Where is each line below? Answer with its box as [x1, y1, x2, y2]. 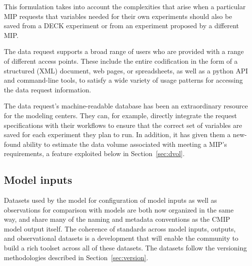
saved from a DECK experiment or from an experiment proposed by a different [4, 20, 239, 31]
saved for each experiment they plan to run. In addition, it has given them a [4, 129, 231, 140]
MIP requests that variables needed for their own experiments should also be [4, 11, 232, 21]
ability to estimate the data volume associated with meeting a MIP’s [23, 139, 227, 149]
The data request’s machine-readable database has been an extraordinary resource [4, 101, 248, 111]
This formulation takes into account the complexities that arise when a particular [4, 1, 246, 11]
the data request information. [4, 84, 91, 94]
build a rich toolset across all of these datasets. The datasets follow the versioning [4, 243, 247, 253]
